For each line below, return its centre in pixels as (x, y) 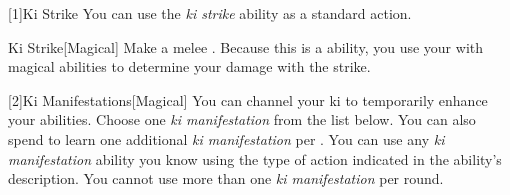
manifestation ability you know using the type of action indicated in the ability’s (255, 158)
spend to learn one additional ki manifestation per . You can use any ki (226, 138)
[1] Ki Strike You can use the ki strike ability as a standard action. (210, 13)
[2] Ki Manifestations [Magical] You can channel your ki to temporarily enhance (248, 99)
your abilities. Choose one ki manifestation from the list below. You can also (242, 119)
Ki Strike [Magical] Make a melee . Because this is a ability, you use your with (245, 46)
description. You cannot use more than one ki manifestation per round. (226, 178)
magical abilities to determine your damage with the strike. (189, 66)
